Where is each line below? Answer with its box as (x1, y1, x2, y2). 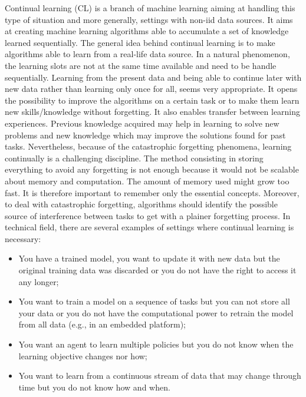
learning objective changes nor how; (18, 349, 147, 362)
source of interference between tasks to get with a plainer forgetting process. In (5, 209, 291, 221)
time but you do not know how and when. (18, 381, 170, 393)
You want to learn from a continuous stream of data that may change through (18, 369, 301, 382)
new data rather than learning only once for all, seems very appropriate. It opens (5, 82, 298, 95)
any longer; (18, 275, 59, 287)
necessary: (5, 232, 41, 244)
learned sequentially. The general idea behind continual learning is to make (5, 36, 275, 48)
